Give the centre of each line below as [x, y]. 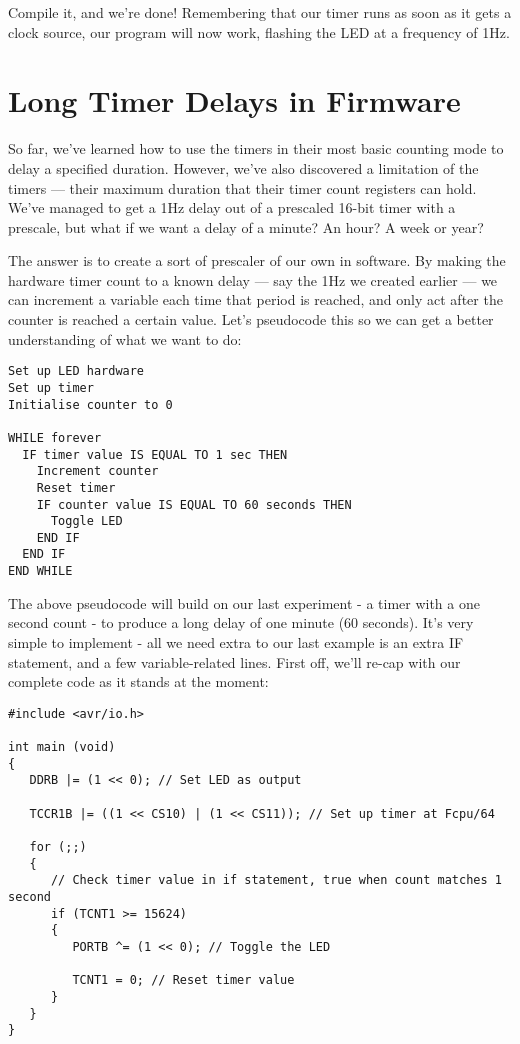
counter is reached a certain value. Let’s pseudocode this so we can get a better [251, 319]
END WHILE [40, 571]
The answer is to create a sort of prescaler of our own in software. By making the [257, 260]
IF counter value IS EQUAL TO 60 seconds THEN [194, 504]
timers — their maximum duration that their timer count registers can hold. [242, 187]
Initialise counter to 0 [90, 404]
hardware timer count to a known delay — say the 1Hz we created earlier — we [253, 279]
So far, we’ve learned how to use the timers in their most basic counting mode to [256, 148]
